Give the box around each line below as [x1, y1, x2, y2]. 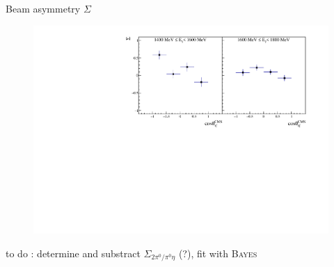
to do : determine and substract [6, 245, 141, 260]
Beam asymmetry [6, 1, 81, 15]
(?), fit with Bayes [178, 245, 257, 260]
